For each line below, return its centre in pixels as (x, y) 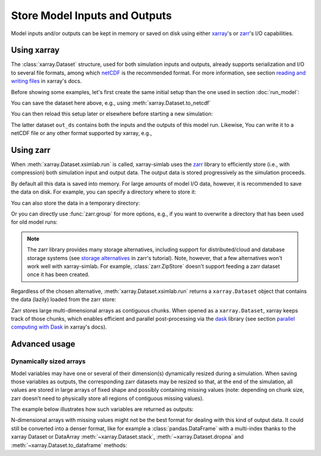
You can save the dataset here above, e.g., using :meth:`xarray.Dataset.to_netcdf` (111, 103)
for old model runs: (34, 222)
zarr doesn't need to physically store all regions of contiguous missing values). (108, 398)
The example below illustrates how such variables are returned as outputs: (102, 409)
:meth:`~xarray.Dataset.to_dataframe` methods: (69, 445)
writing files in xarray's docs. (46, 81)
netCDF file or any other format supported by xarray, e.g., (81, 133)
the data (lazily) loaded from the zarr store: (64, 299)
